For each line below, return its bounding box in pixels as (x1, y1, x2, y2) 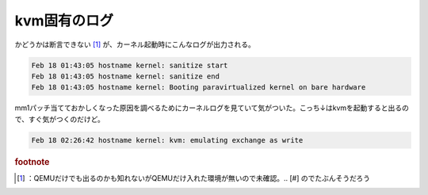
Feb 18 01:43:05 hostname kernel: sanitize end (31, 71, 220, 81)
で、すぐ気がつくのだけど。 (14, 114, 105, 124)
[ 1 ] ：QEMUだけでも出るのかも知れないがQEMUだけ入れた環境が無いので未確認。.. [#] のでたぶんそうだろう (17, 173, 370, 182)
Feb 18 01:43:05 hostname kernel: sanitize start (31, 60, 228, 70)
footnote (14, 156, 50, 167)
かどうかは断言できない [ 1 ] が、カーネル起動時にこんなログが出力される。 (14, 40, 255, 49)
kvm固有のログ (14, 12, 114, 29)
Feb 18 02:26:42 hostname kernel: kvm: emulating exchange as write (31, 136, 304, 144)
